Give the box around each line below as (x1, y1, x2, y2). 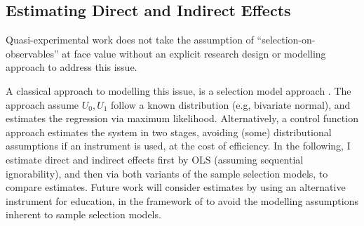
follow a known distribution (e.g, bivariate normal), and (111, 97, 351, 112)
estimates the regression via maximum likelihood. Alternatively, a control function (6, 111, 358, 126)
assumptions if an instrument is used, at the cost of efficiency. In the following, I (6, 138, 351, 153)
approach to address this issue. (6, 60, 137, 74)
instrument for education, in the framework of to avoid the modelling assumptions (6, 193, 358, 208)
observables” (6, 46, 59, 60)
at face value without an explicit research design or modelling (62, 46, 326, 60)
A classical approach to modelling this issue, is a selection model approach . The (6, 83, 351, 98)
